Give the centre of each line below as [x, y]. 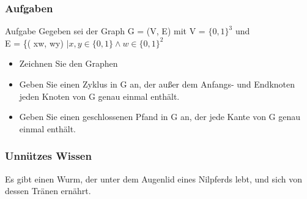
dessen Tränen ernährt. [48, 191]
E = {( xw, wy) [34, 43]
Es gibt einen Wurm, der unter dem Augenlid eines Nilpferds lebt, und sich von [154, 178]
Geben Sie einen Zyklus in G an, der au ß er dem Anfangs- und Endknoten [157, 84]
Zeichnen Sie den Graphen [68, 63]
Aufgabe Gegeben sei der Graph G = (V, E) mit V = [105, 31]
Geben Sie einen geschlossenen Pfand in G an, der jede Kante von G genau [160, 117]
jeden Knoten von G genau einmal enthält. [99, 96]
